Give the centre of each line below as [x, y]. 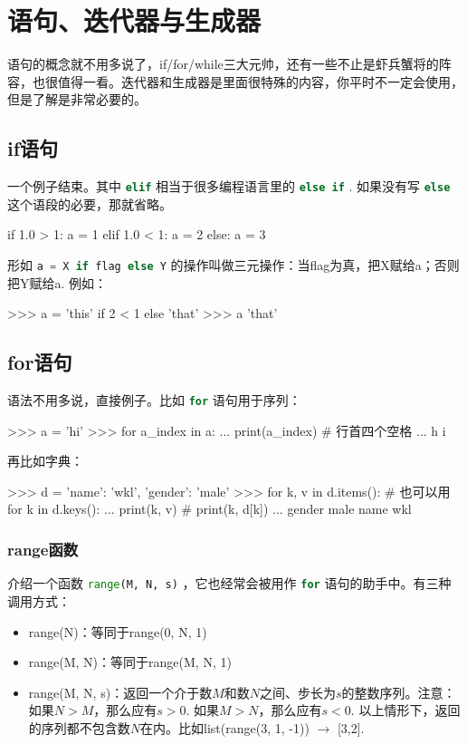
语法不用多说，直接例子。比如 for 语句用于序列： [154, 400]
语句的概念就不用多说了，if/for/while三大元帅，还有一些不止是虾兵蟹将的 [223, 64]
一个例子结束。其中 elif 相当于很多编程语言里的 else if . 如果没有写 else [229, 186]
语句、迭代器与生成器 [134, 20]
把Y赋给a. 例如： [57, 282]
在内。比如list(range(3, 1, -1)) [225, 727]
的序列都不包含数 [79, 727]
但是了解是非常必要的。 [77, 99]
